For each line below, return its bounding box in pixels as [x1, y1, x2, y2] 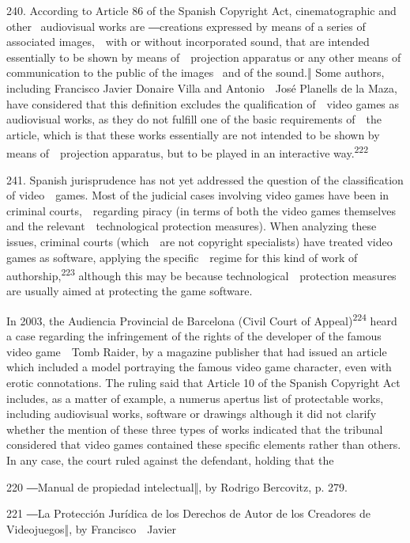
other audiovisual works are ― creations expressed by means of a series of [6, 17, 366, 34]
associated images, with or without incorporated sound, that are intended [6, 33, 370, 50]
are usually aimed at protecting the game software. [6, 283, 253, 299]
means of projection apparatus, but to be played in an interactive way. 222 [6, 142, 369, 161]
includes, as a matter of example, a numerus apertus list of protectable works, [6, 389, 384, 406]
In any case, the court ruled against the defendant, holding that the [6, 452, 334, 468]
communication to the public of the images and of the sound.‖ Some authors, [6, 64, 385, 81]
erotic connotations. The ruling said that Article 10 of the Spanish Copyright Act [6, 374, 401, 391]
